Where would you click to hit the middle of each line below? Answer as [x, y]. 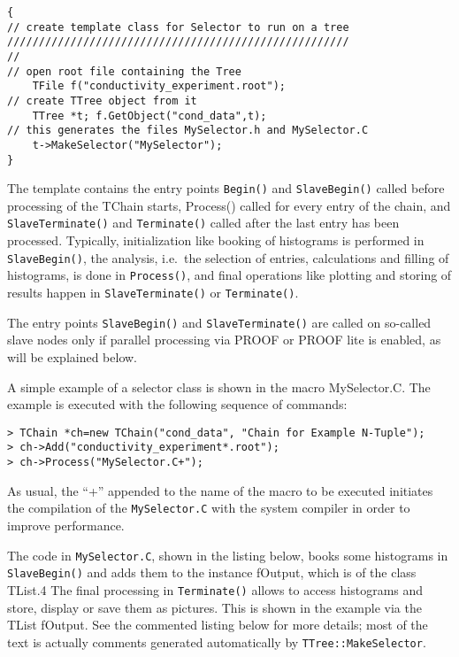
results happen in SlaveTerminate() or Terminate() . [153, 293]
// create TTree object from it [102, 100]
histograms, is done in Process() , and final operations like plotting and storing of [229, 275]
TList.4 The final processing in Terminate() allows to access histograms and [215, 589]
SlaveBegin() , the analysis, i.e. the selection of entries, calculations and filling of [228, 257]
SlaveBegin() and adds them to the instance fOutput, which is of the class [212, 572]
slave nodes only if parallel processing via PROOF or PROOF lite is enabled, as [224, 340]
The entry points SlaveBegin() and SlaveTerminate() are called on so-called [219, 322]
